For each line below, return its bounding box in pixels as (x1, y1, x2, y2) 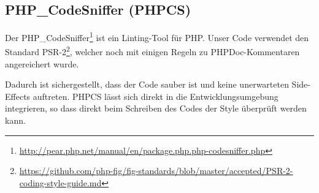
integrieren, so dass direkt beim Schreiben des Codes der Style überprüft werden (5, 102, 307, 115)
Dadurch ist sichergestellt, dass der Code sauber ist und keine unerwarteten (5, 78, 289, 91)
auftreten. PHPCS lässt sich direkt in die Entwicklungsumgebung (33, 89, 279, 102)
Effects (5, 89, 31, 102)
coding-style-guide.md (19, 176, 102, 189)
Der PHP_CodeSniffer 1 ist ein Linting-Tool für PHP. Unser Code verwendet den (5, 29, 309, 44)
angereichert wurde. (5, 57, 79, 70)
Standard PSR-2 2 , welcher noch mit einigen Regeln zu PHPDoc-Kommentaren (5, 44, 300, 58)
